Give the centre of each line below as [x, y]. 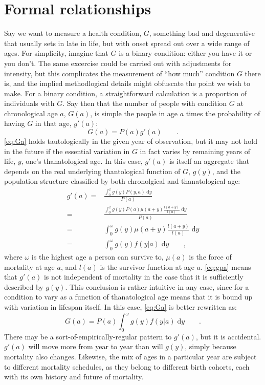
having [15, 123]
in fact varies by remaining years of [195, 151]
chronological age [31, 113]
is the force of [210, 256]
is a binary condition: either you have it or [185, 53]
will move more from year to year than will [96, 346]
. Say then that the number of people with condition [145, 103]
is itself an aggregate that [209, 161]
